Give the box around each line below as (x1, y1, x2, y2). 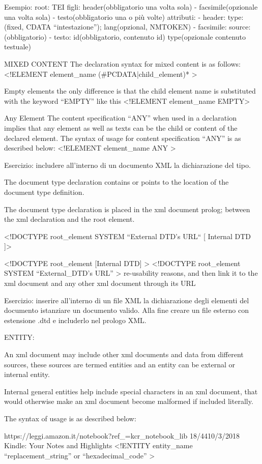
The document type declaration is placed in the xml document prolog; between (4, 204, 250, 214)
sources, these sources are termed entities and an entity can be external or (4, 359, 236, 369)
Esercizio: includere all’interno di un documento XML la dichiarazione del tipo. (4, 159, 251, 170)
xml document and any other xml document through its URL (4, 278, 196, 288)
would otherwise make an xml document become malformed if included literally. (4, 396, 253, 407)
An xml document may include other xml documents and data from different (4, 349, 244, 360)
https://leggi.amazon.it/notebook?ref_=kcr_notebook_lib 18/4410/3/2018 (4, 430, 240, 441)
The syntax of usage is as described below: (4, 413, 136, 423)
